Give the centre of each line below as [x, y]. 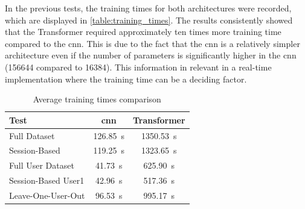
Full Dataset [32, 135]
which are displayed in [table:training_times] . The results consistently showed [149, 20]
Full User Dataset [42, 165]
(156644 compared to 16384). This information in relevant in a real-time [138, 67]
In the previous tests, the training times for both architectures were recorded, [148, 8]
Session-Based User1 [47, 180]
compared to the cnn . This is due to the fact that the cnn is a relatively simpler [152, 43]
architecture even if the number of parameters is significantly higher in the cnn [151, 55]
